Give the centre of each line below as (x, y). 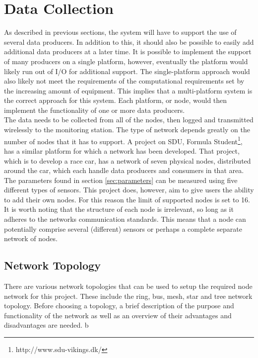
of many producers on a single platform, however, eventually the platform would (126, 61)
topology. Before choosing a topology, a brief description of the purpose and (119, 306)
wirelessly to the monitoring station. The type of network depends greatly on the (127, 130)
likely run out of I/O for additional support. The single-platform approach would (127, 71)
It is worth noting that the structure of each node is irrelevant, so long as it (119, 209)
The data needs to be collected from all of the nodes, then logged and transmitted (129, 120)
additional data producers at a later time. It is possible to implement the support (128, 51)
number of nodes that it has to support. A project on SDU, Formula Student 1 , (123, 140)
